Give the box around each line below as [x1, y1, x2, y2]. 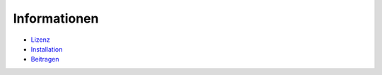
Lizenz [30, 35, 50, 44]
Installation [30, 45, 63, 53]
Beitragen [30, 55, 59, 64]
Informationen [13, 11, 99, 26]
